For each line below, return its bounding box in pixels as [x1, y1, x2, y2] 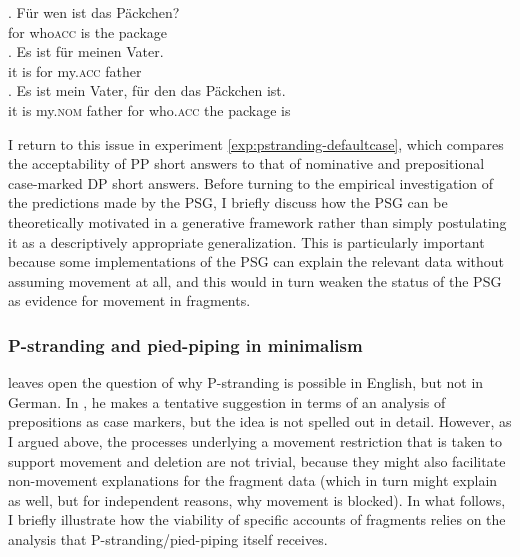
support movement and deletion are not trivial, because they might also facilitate [8, 450, 506, 471]
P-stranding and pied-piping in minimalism [8, 332, 363, 357]
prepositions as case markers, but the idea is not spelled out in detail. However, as [8, 411, 512, 432]
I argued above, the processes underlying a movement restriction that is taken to [8, 430, 503, 451]
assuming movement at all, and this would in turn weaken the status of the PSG [8, 270, 502, 291]
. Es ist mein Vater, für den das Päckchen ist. [8, 80, 286, 101]
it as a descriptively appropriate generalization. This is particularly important [8, 231, 485, 252]
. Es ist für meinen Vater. [8, 41, 164, 62]
